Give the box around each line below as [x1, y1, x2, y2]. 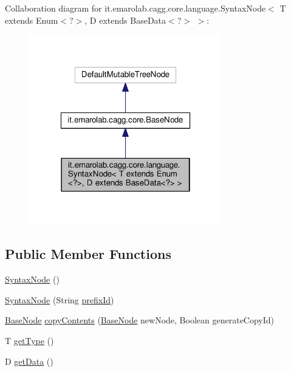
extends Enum [5, 13, 58, 26]
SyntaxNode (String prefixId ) [5, 293, 114, 306]
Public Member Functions [5, 244, 171, 263]
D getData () [5, 354, 53, 367]
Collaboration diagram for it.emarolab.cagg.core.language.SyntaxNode [5, 2, 266, 14]
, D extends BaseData [84, 13, 166, 26]
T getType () [5, 334, 54, 346]
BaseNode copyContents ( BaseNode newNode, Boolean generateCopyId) [5, 314, 275, 326]
